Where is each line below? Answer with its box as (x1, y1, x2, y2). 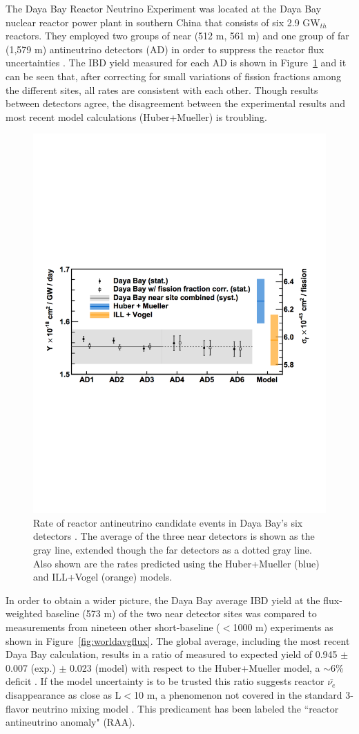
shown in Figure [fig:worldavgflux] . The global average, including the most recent (6, 633, 350, 648)
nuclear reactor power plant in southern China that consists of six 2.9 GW (6, 15, 320, 29)
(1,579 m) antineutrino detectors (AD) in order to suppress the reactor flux (6, 41, 324, 56)
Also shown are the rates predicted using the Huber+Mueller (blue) (33, 556, 320, 570)
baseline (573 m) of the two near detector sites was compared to (46, 606, 317, 621)
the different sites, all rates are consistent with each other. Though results (6, 82, 318, 97)
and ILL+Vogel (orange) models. (33, 570, 173, 584)
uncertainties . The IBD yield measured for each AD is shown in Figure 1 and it (6, 55, 347, 70)
